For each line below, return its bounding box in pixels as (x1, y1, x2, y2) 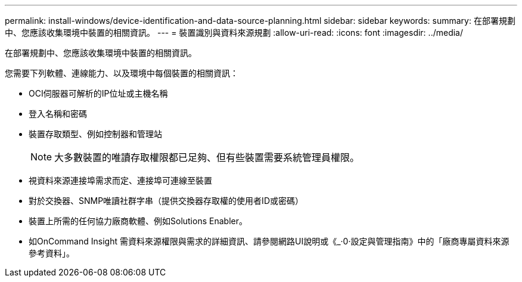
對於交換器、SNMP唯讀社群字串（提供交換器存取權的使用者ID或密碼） (29, 196, 303, 206)
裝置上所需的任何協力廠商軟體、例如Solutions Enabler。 (29, 216, 247, 226)
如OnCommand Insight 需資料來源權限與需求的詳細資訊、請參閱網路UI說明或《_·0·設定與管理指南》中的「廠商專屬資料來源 (29, 236, 509, 246)
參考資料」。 (29, 248, 74, 258)
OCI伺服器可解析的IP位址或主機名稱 (29, 88, 168, 98)
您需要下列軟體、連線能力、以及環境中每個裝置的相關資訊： (5, 68, 238, 78)
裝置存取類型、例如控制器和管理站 (29, 129, 162, 139)
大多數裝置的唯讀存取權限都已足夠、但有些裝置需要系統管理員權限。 (54, 151, 360, 163)
